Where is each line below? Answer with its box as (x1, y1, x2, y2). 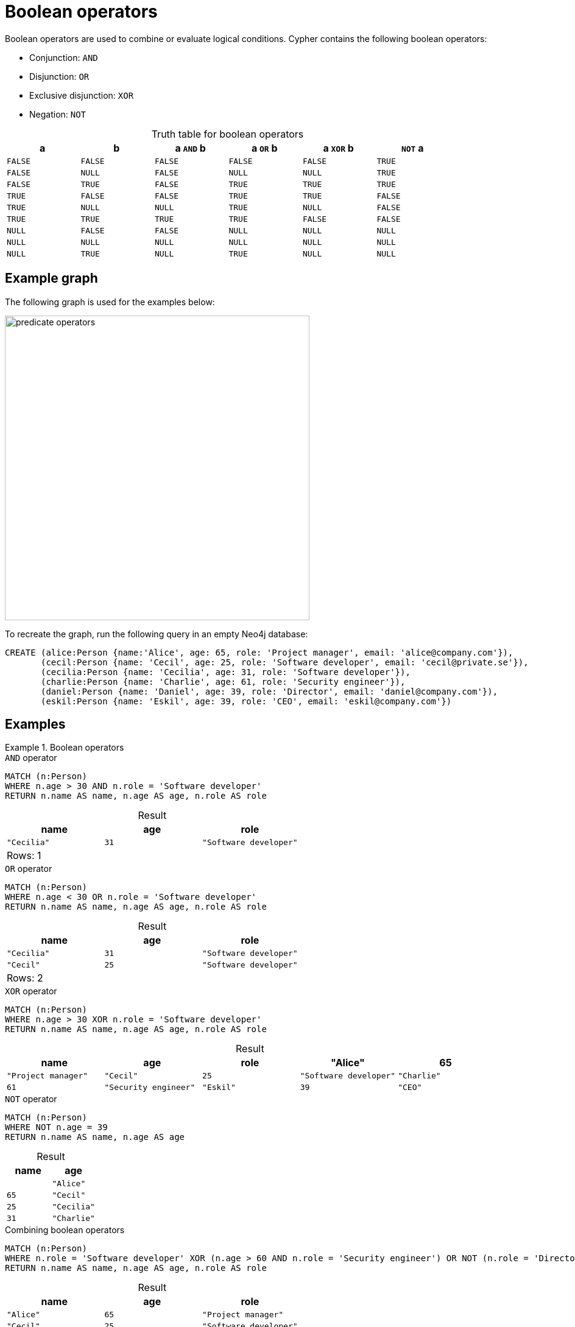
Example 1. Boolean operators (5, 742, 124, 753)
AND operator (5, 752, 57, 763)
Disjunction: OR (29, 71, 90, 82)
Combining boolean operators (5, 1225, 125, 1236)
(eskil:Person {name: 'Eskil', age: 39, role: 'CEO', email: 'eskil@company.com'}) (41, 696, 452, 706)
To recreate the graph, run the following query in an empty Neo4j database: (5, 628, 308, 639)
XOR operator (5, 986, 57, 997)
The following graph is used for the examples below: (5, 296, 215, 307)
